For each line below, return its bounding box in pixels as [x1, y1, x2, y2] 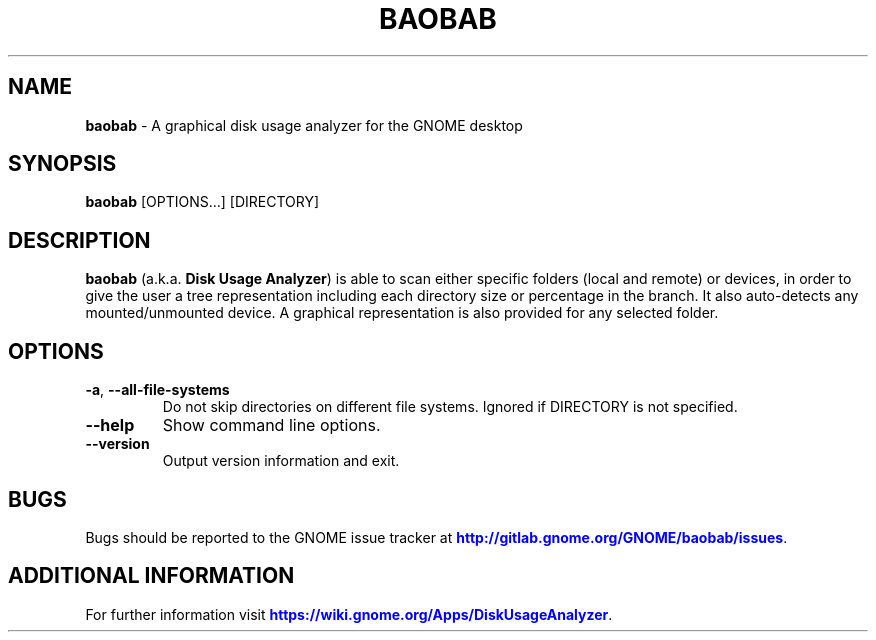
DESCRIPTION [8, 227, 151, 253]
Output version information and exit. [162, 452, 400, 470]
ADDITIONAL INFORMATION [8, 563, 295, 589]
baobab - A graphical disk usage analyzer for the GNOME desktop [85, 116, 523, 134]
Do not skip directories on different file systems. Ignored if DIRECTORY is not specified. [162, 398, 738, 416]
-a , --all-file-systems [85, 381, 230, 399]
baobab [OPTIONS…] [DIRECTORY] [85, 193, 320, 211]
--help [85, 415, 135, 436]
